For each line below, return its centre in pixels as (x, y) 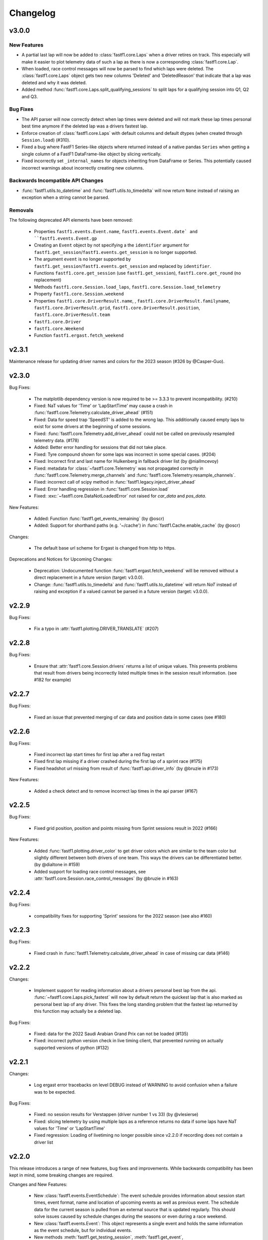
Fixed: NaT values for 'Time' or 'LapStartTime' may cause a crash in (103, 406)
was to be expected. (55, 1092)
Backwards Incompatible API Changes (56, 181)
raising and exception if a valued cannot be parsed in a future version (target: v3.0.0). (121, 591)
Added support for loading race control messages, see (90, 871)
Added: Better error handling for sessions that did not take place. (100, 447)
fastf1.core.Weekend (59, 329)
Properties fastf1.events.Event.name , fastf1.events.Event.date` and (116, 231)
